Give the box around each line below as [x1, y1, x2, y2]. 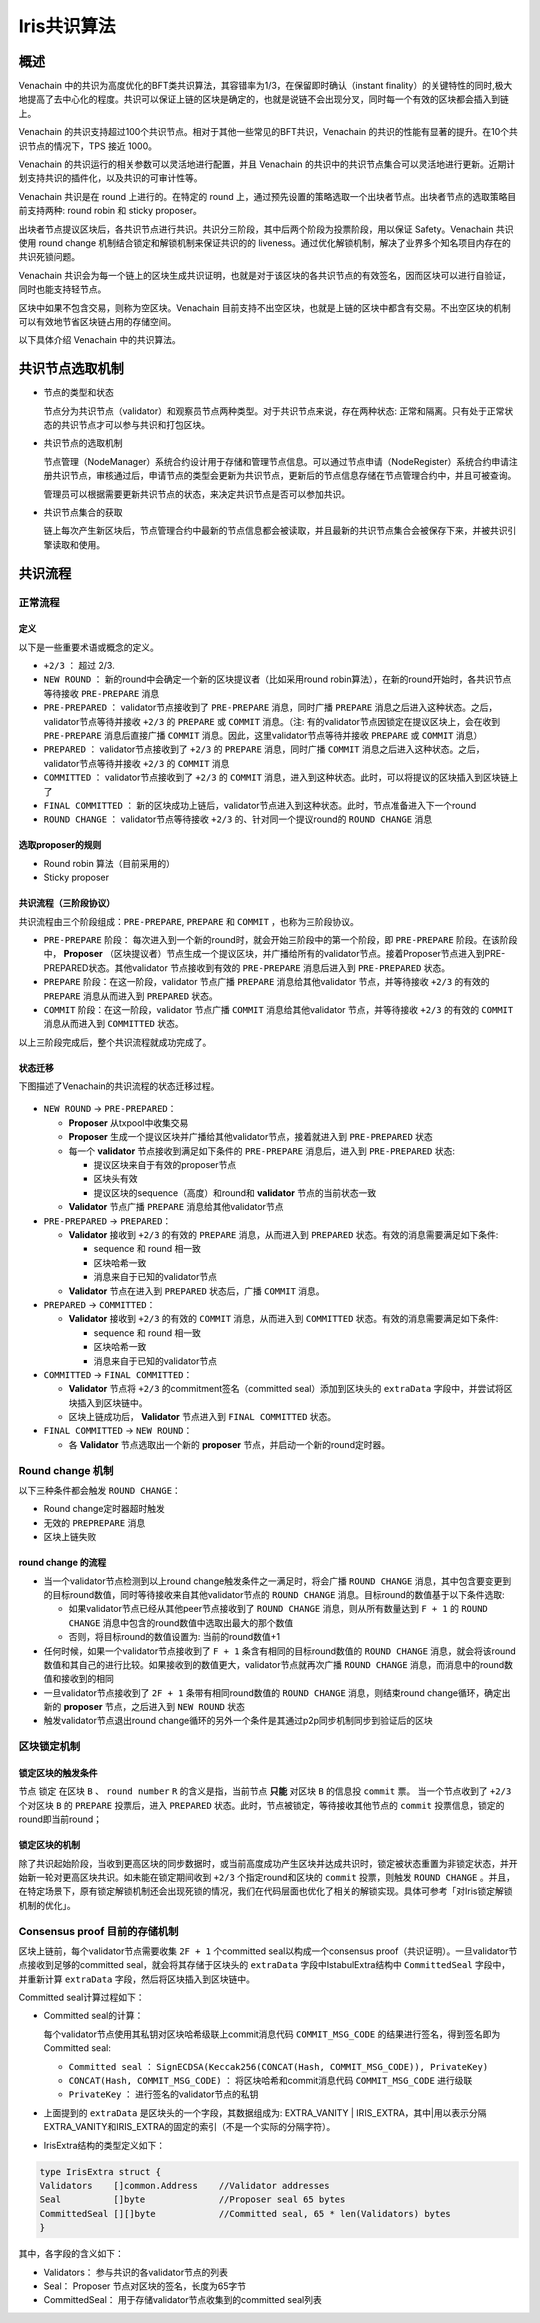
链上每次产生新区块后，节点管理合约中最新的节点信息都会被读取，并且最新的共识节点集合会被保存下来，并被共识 [43, 525, 508, 537]
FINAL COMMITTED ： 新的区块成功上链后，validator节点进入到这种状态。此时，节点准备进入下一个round [43, 800, 477, 811]
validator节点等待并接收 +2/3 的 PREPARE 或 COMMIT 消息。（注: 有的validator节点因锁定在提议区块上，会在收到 [43, 715, 500, 727]
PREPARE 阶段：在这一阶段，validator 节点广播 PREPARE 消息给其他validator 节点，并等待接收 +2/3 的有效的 [43, 976, 490, 988]
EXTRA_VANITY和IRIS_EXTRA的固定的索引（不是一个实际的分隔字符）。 [43, 2121, 336, 2133]
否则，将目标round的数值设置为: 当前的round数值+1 [68, 1631, 281, 1643]
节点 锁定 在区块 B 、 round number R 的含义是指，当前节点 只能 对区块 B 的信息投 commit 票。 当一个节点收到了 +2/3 [18, 1785, 512, 1797]
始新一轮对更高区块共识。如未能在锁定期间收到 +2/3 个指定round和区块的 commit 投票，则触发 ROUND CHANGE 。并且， [18, 1871, 515, 1883]
